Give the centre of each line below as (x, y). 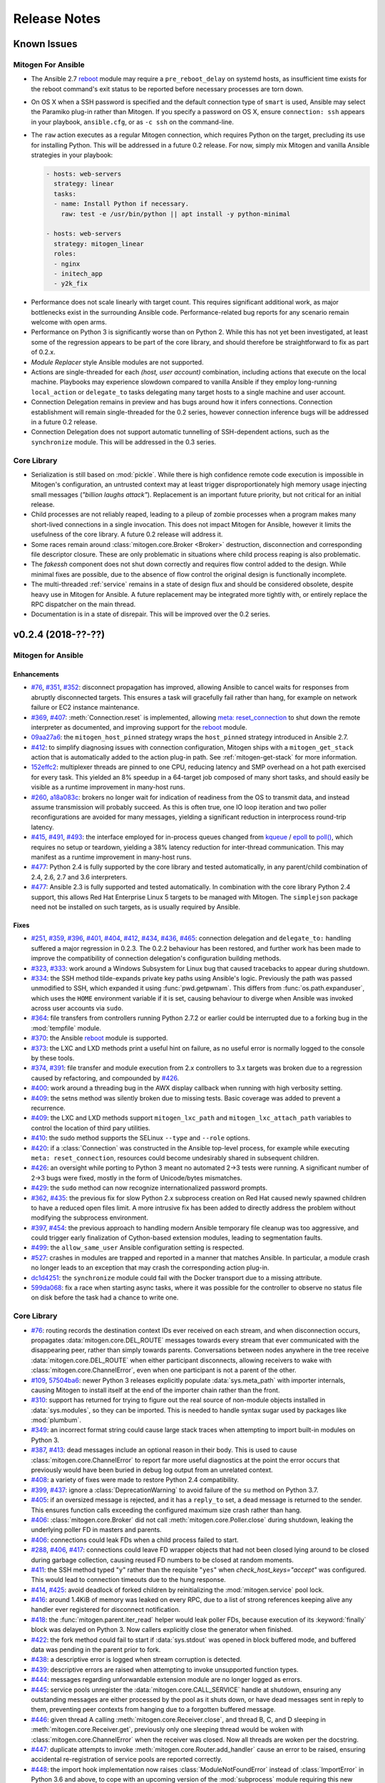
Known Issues (45, 44)
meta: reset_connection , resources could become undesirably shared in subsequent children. (175, 1158)
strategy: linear (84, 184)
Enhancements (36, 674)
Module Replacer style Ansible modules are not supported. (117, 362)
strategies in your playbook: (72, 155)
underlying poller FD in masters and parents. (96, 1530)
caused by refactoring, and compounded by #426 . (105, 1078)
